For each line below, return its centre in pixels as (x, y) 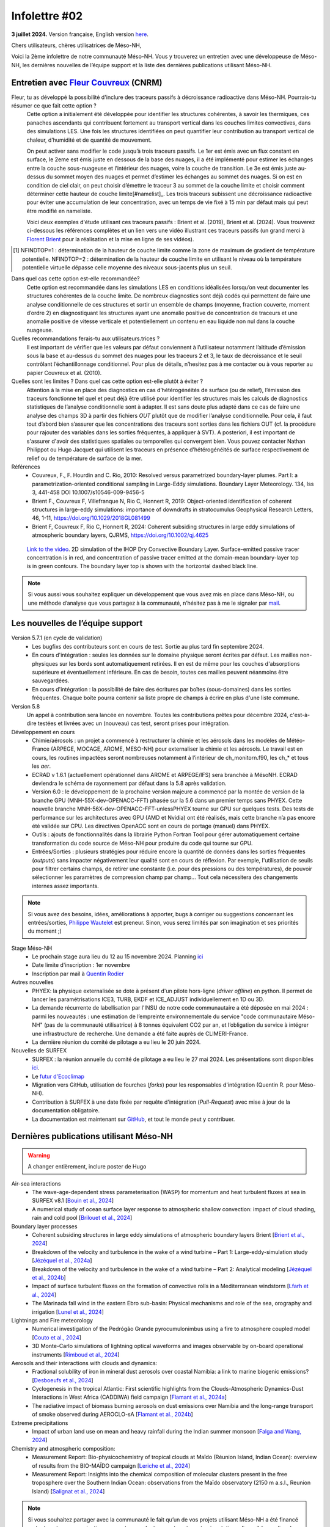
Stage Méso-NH (32, 948)
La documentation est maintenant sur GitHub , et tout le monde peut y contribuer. (134, 1119)
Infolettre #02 (47, 16)
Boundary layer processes (44, 1226)
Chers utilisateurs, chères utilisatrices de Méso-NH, (76, 45)
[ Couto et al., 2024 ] (57, 1337)
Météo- (296, 741)
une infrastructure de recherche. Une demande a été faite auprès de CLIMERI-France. (140, 1033)
